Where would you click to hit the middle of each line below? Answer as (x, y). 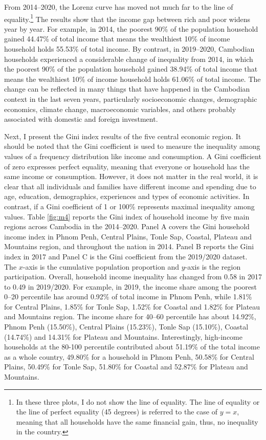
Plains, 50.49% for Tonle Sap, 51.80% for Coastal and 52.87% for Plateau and (126, 367)
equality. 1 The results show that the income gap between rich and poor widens (127, 18)
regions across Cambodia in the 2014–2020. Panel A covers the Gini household (127, 226)
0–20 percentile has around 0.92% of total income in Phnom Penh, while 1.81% (128, 296)
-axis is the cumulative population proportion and (101, 266)
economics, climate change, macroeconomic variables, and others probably (120, 109)
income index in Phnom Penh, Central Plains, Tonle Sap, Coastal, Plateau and (128, 236)
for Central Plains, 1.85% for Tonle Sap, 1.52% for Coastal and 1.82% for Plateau (132, 306)
